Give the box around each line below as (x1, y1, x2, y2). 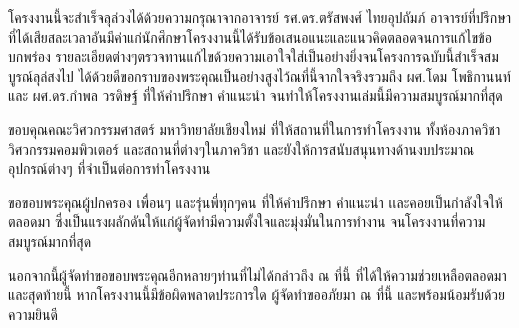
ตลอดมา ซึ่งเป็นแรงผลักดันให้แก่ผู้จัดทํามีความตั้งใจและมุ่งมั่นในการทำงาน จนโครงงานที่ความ (8, 211, 486, 232)
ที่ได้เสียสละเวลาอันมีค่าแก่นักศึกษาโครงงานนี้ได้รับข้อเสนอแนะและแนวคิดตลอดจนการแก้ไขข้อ (8, 26, 492, 47)
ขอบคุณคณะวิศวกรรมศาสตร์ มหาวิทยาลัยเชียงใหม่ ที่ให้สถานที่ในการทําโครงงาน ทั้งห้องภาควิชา (8, 118, 501, 139)
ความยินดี (8, 303, 58, 324)
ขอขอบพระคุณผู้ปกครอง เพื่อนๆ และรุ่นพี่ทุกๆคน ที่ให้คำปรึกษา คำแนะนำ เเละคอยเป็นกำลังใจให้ (8, 191, 503, 212)
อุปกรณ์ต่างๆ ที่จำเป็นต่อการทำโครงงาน (8, 158, 211, 179)
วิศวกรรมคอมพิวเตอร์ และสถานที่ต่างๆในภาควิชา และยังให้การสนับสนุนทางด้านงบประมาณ (8, 138, 475, 159)
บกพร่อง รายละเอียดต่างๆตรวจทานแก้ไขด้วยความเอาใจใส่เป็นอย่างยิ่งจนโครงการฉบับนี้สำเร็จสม (8, 46, 499, 67)
